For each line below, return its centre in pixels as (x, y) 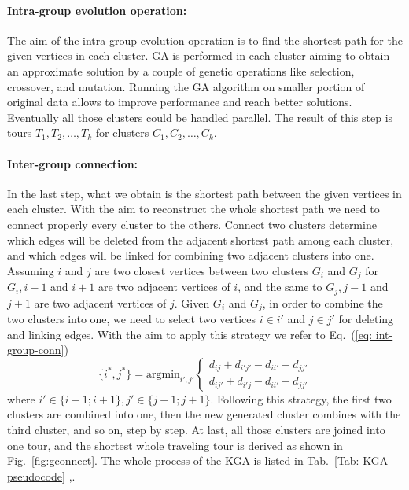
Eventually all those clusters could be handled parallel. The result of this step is (200, 117)
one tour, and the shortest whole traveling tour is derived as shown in (175, 445)
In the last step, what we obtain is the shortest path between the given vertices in (204, 193)
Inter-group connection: (73, 163)
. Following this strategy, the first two (301, 398)
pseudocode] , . (41, 475)
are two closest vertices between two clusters (201, 270)
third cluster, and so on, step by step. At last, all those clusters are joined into (196, 430)
